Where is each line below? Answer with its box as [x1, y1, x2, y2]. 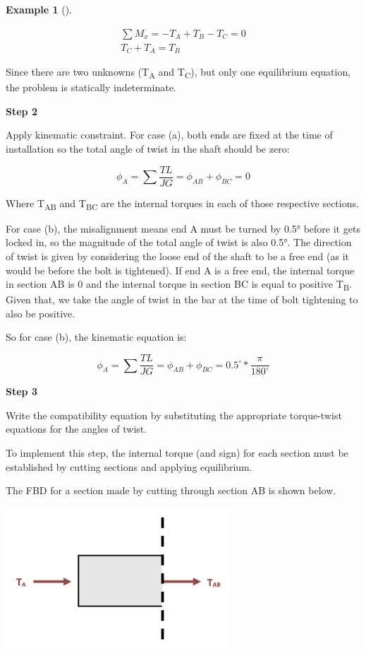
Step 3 [6, 384, 37, 399]
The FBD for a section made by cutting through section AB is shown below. [6, 483, 336, 498]
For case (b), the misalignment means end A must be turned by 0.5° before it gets [6, 221, 360, 235]
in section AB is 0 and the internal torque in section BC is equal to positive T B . [6, 276, 352, 293]
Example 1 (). [6, 2, 72, 16]
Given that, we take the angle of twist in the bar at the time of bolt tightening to [6, 292, 358, 307]
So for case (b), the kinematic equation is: [6, 329, 187, 344]
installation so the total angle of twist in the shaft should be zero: [6, 141, 290, 156]
